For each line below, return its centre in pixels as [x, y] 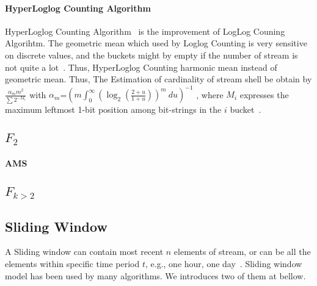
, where [210, 94]
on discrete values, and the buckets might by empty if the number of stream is [151, 55]
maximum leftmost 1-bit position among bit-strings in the [113, 109]
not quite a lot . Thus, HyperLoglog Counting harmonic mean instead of [141, 67]
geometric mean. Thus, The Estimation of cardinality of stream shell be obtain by [158, 79]
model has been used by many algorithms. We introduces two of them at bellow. [155, 275]
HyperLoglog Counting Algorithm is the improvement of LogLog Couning [145, 31]
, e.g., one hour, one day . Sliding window [224, 263]
